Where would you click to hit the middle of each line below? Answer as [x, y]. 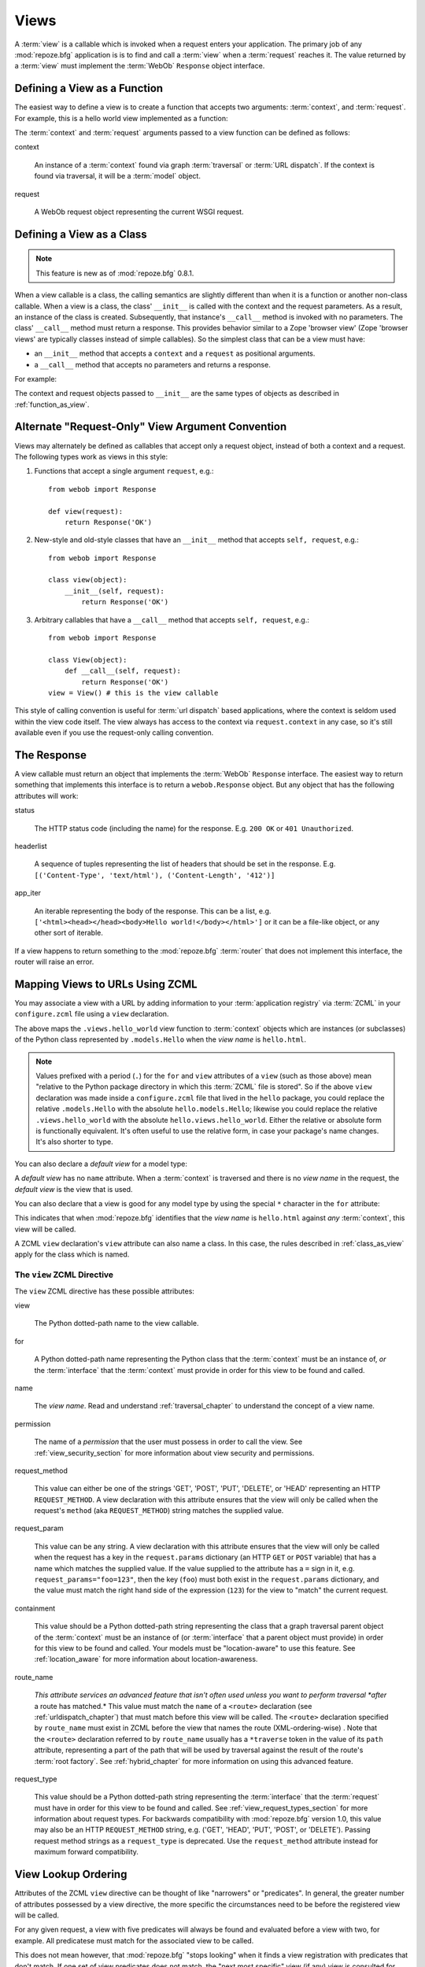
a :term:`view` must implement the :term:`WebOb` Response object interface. [140, 66]
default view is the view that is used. [74, 1189]
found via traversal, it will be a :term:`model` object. [117, 176]
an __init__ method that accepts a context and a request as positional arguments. [175, 353]
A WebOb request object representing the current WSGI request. [139, 212]
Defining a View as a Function [89, 89]
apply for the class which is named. [72, 1254]
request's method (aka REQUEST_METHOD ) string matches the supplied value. [159, 1511]
